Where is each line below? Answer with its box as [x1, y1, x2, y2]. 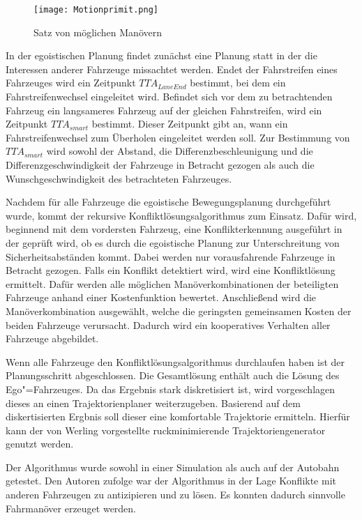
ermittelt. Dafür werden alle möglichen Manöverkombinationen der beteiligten [6, 276, 339, 291]
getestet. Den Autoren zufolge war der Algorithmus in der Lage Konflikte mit [6, 473, 336, 488]
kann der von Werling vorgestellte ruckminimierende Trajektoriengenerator [6, 422, 326, 437]
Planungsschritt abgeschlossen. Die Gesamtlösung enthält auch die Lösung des [6, 368, 340, 383]
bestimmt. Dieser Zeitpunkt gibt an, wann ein [91, 116, 288, 131]
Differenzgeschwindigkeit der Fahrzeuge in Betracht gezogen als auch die [6, 158, 315, 171]
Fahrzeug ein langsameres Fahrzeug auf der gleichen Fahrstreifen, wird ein [6, 102, 322, 117]
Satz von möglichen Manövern [33, 24, 162, 39]
